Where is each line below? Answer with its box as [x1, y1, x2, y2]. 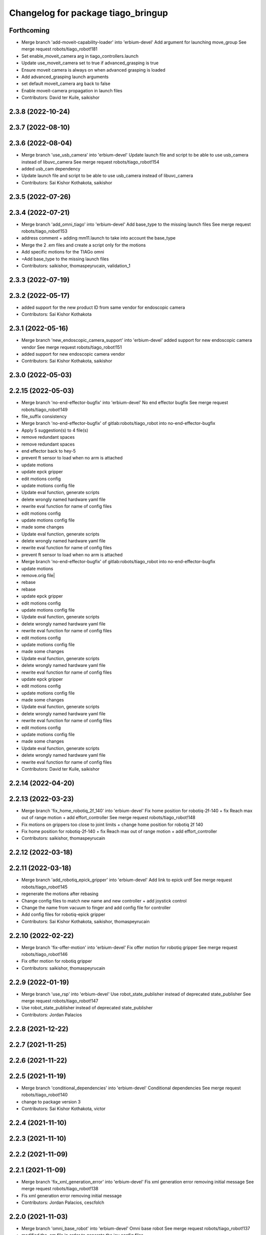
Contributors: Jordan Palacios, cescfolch [21, 1199, 104, 1205]
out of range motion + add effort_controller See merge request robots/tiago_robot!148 [21, 815, 196, 821]
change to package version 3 [21, 1099, 81, 1105]
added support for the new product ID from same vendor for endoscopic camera [21, 304, 185, 310]
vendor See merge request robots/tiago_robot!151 [21, 344, 122, 350]
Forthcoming [9, 26, 50, 35]
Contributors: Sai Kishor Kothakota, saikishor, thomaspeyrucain [21, 918, 150, 924]
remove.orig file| [21, 573, 55, 578]
